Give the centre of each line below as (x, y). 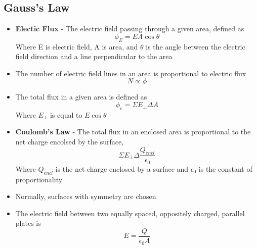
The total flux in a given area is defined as (81, 97)
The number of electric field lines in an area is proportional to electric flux (131, 73)
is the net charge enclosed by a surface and (122, 168)
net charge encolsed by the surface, (70, 141)
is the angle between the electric (196, 46)
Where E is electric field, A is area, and (77, 46)
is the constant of (225, 168)
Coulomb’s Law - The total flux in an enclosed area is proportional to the (133, 132)
